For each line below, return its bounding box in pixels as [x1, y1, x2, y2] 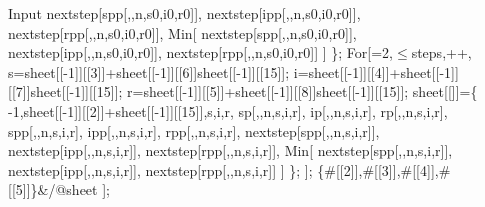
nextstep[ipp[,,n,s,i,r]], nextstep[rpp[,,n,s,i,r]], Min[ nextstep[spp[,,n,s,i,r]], [8, 140, 453, 161]
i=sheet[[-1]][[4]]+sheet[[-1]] [293, 61, 459, 82]
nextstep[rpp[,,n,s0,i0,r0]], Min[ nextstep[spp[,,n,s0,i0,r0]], [8, 22, 357, 43]
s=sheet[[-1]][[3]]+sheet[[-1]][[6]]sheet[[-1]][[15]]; [8, 61, 290, 82]
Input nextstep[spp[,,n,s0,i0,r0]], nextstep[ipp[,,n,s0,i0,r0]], [8, 3, 361, 23]
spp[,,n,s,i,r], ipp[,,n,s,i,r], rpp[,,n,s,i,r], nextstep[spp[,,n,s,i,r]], [8, 120, 380, 141]
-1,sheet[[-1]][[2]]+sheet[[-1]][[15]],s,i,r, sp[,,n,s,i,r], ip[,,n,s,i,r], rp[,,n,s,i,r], [8, 100, 448, 121]
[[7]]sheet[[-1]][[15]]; [8, 81, 123, 102]
